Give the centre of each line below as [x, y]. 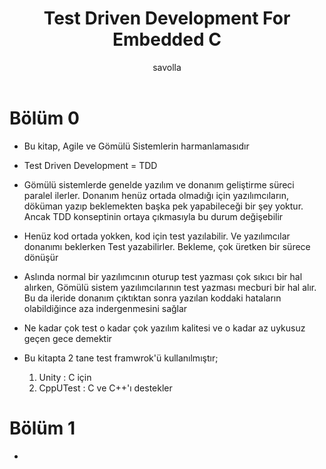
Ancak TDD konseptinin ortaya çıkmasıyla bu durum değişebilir [153, 216]
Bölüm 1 [42, 428]
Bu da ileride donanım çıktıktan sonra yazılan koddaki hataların [152, 298]
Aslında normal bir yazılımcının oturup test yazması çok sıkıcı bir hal [163, 276]
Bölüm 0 [44, 118]
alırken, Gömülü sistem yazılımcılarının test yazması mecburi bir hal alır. [170, 287]
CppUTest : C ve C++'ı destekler [105, 388]
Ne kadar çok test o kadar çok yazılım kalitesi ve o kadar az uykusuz [164, 328]
